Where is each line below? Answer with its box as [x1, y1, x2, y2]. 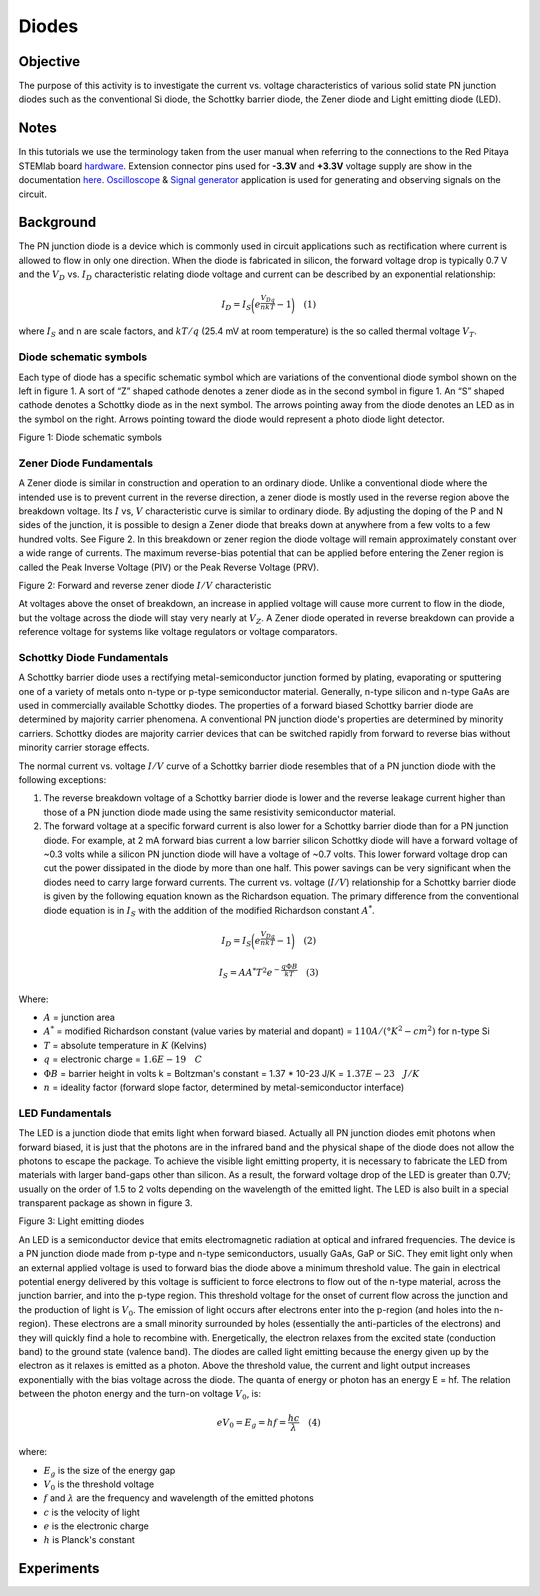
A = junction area [43, 1011, 115, 1024]
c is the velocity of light [43, 1506, 140, 1518]
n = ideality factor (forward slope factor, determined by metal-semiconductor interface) [43, 1081, 405, 1093]
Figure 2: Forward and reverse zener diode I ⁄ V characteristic [18, 579, 272, 591]
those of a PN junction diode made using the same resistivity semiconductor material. [43, 806, 397, 818]
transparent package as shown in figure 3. [18, 1197, 193, 1209]
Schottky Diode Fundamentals [18, 650, 169, 664]
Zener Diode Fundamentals [18, 456, 154, 470]
